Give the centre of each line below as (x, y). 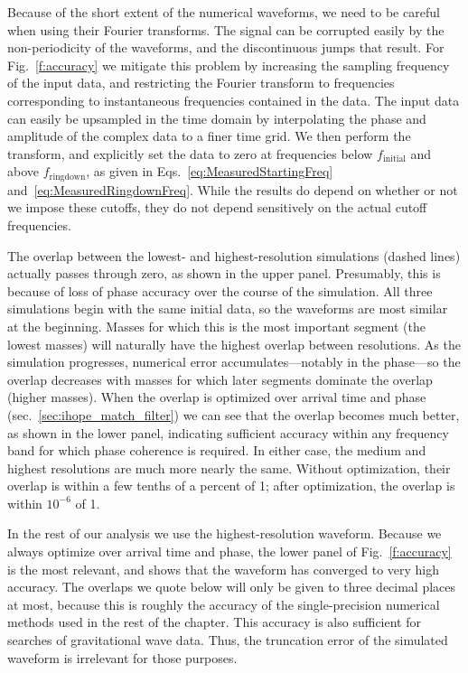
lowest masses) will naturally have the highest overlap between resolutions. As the (234, 344)
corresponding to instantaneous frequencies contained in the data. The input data (234, 100)
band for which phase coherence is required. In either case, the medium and (217, 450)
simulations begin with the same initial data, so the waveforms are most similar (228, 308)
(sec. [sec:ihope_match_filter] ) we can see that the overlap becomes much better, (234, 414)
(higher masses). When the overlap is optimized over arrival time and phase (217, 397)
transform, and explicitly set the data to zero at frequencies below (190, 153)
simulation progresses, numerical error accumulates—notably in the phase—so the (234, 362)
